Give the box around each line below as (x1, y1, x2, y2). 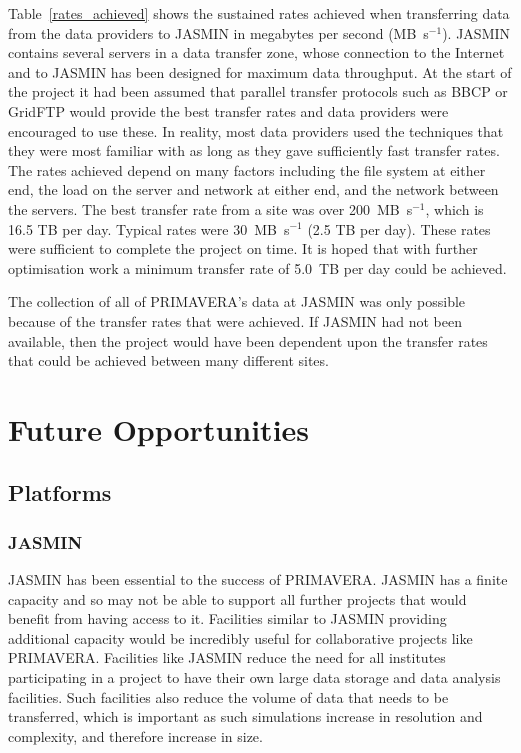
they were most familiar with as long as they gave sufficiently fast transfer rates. (8, 140, 500, 161)
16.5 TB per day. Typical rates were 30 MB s (8, 218, 290, 239)
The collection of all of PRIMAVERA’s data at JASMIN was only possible (8, 291, 466, 312)
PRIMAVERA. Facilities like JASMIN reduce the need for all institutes (8, 647, 446, 668)
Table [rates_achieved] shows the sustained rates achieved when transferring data (8, 3, 510, 23)
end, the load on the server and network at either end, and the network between (8, 179, 499, 200)
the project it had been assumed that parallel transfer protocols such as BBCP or (8, 81, 508, 102)
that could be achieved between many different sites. (8, 350, 329, 371)
